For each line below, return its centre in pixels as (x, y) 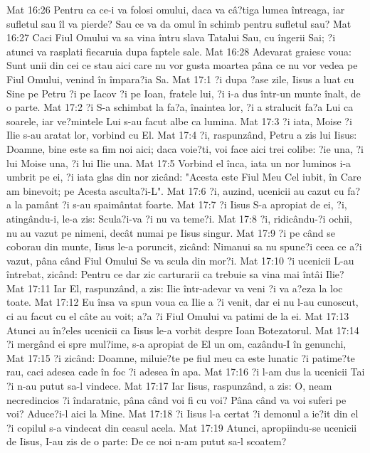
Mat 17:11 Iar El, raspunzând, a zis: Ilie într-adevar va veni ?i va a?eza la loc (175, 288)
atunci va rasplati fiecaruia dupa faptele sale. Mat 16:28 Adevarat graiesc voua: (179, 51)
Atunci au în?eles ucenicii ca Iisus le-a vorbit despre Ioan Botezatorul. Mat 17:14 (183, 330)
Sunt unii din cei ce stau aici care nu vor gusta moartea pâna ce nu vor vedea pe (182, 65)
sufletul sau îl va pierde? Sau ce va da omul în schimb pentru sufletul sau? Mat (179, 23)
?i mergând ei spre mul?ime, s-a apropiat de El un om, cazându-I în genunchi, (176, 344)
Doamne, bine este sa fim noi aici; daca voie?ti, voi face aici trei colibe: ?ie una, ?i (185, 148)
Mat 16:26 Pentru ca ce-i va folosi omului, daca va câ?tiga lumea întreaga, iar (176, 9)
